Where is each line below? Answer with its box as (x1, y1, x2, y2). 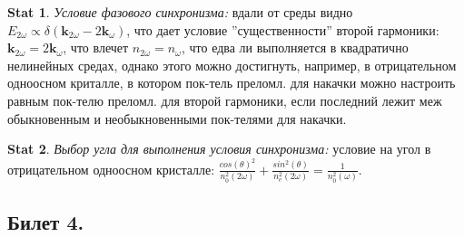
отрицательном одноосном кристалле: (7, 159, 215, 178)
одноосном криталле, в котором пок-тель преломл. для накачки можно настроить (7, 73, 456, 92)
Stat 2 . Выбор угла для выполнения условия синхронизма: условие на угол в (7, 139, 431, 158)
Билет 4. (7, 207, 84, 235)
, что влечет (63, 38, 129, 57)
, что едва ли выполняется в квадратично (181, 38, 409, 57)
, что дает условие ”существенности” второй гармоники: (126, 20, 439, 39)
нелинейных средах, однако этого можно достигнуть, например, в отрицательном (7, 55, 457, 74)
